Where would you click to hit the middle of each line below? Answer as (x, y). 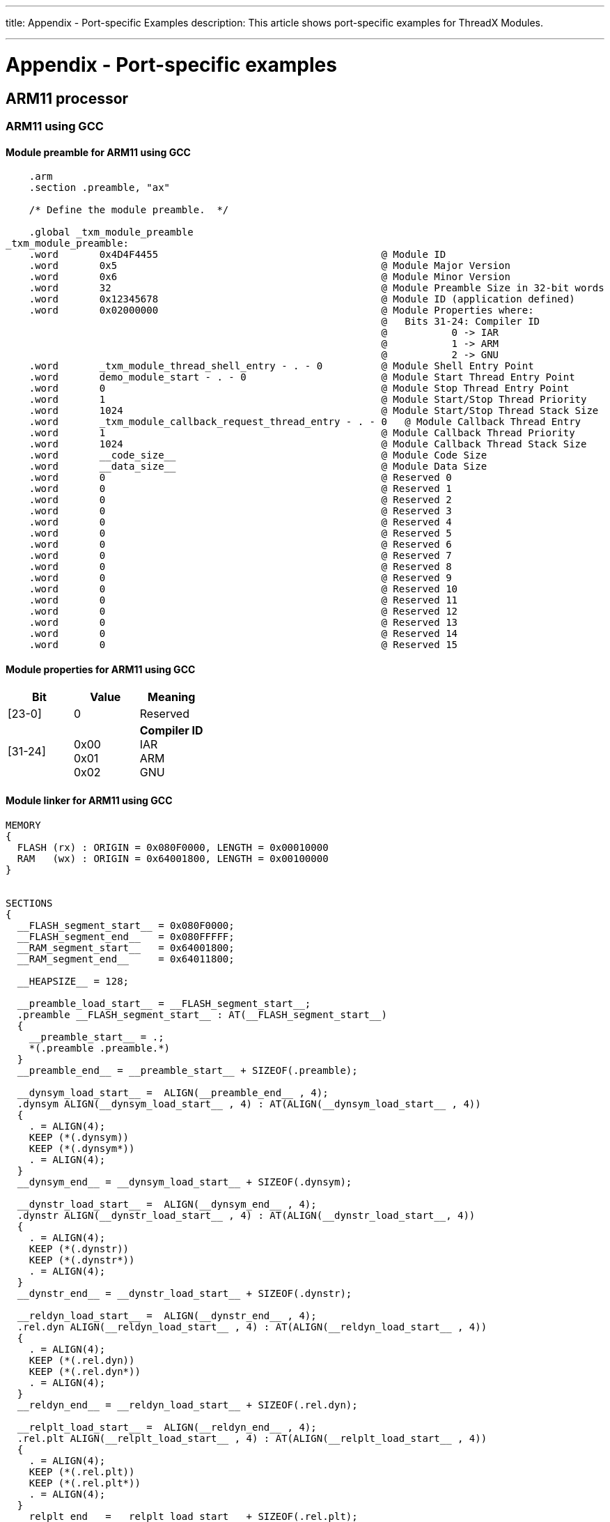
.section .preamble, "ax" (100, 188)
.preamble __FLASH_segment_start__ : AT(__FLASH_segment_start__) (202, 1014)
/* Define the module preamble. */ (129, 210)
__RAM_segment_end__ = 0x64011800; (126, 959)
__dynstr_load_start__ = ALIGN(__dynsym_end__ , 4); (167, 1204)
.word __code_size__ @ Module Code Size (258, 455)
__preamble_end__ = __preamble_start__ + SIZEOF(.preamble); (187, 1070)
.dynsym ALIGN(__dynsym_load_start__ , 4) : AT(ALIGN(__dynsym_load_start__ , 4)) (249, 1104)
